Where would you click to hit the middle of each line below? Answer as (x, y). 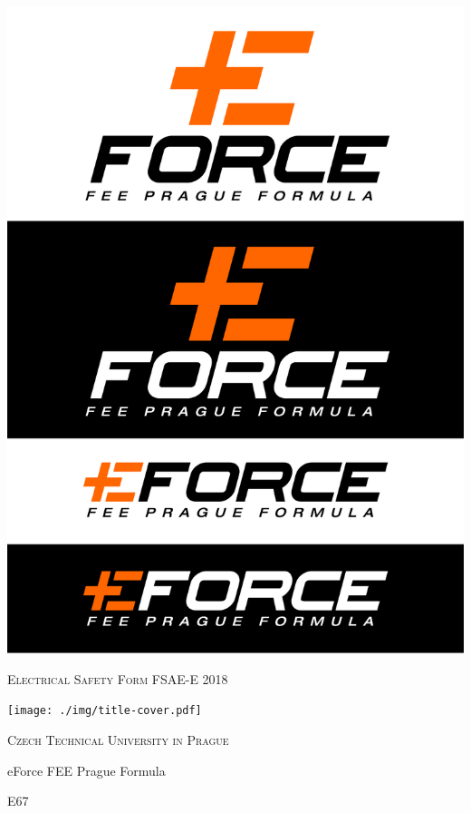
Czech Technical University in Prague (118, 739)
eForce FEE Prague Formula (87, 770)
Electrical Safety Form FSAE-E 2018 (118, 678)
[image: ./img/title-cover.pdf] (105, 711)
